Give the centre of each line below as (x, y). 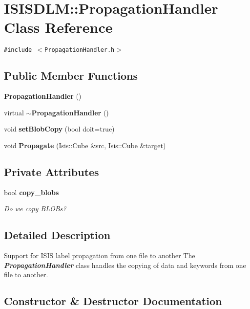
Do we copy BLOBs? (35, 209)
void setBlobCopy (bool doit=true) (59, 129)
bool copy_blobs (31, 192)
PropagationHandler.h (80, 50)
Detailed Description (57, 235)
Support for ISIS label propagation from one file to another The (100, 255)
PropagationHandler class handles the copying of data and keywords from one (125, 265)
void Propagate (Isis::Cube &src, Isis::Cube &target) (85, 145)
